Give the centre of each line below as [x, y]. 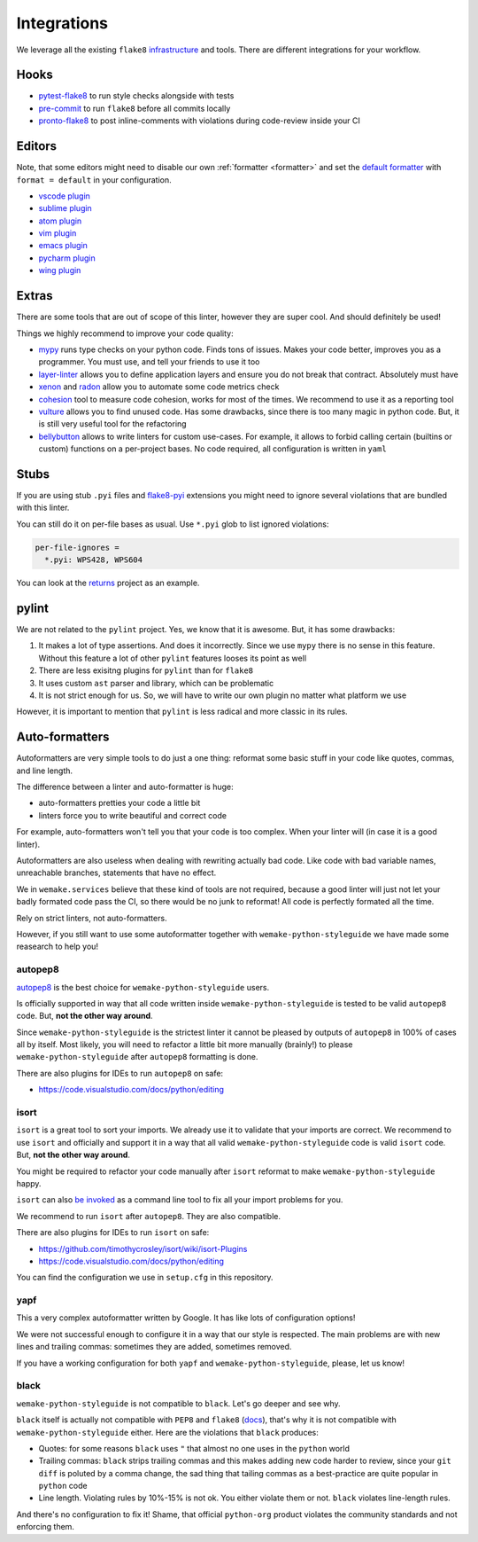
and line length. [45, 771]
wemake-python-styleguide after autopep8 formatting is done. [137, 1057]
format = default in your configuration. [94, 180]
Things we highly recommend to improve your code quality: [125, 333]
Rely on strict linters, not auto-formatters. [92, 918]
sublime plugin [65, 208]
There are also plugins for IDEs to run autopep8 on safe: [120, 1073]
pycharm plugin [67, 258]
